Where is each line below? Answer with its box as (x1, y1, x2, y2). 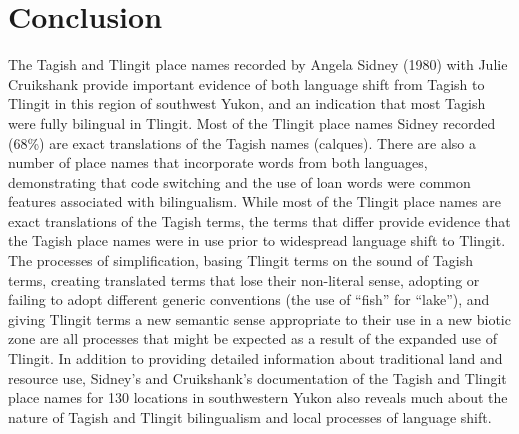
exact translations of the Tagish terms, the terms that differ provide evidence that (8, 210, 511, 231)
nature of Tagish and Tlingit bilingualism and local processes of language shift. (8, 406, 492, 427)
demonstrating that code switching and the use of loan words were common (8, 171, 471, 192)
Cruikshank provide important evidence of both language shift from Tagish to (8, 73, 485, 94)
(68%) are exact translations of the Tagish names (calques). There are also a (8, 132, 477, 153)
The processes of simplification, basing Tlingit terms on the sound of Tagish (8, 250, 474, 271)
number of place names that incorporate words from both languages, (8, 152, 428, 173)
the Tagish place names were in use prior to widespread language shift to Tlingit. (8, 230, 506, 251)
